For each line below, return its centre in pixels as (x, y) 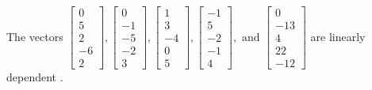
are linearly (338, 36)
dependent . (35, 77)
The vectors (35, 36)
